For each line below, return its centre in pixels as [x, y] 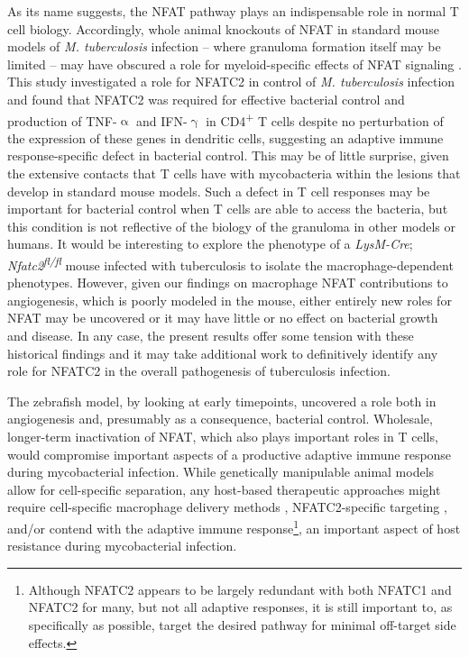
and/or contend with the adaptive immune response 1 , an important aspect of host [234, 526]
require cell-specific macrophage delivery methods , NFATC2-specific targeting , [227, 507]
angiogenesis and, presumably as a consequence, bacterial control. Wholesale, [220, 419]
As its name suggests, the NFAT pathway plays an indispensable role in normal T [233, 11]
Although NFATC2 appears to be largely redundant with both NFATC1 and [240, 589]
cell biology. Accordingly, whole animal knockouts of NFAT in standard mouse [223, 28]
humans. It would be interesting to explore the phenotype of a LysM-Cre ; [210, 244]
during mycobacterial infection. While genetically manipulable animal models [221, 472]
